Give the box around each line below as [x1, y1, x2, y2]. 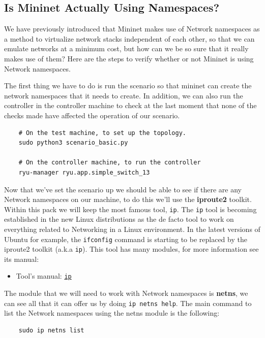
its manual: [4, 253, 39, 264]
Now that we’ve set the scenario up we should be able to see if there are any [4, 184, 242, 194]
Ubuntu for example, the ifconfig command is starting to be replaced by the [4, 233, 247, 244]
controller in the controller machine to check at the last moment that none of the [4, 100, 257, 111]
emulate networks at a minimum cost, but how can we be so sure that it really [4, 43, 249, 54]
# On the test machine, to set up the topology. [18, 129, 186, 137]
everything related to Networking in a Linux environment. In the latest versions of [4, 223, 260, 234]
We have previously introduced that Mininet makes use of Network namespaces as [4, 23, 260, 34]
